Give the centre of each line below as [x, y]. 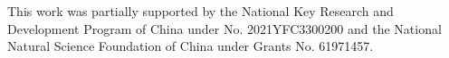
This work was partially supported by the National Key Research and [201, 11]
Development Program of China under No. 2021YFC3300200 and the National [224, 28]
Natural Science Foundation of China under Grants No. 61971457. [191, 46]
